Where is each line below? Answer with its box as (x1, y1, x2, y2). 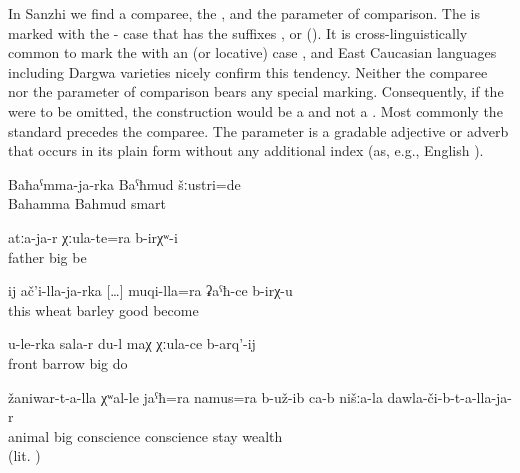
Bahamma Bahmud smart (8, 193, 166, 214)
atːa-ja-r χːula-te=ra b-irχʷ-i (8, 226, 178, 247)
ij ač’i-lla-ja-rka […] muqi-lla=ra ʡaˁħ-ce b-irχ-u (8, 280, 293, 301)
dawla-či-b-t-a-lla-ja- (387, 386, 512, 407)
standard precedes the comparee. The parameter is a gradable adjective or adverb (8, 120, 509, 141)
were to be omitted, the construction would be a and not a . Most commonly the (8, 100, 503, 121)
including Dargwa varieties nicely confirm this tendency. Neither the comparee (8, 61, 488, 82)
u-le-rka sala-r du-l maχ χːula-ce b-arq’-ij (8, 333, 256, 354)
